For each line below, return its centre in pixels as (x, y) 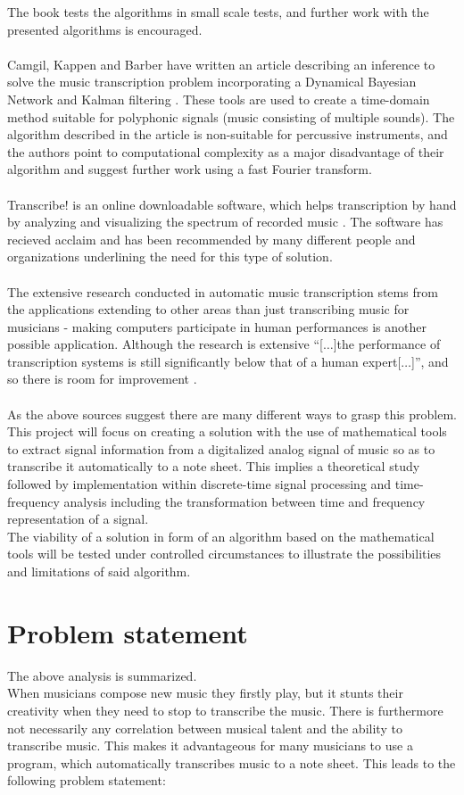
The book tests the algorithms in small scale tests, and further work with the (218, 12)
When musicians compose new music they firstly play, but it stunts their (205, 693)
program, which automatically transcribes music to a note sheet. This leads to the (232, 762)
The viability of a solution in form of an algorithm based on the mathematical (221, 536)
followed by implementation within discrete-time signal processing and (199, 484)
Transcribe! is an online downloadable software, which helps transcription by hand (232, 204)
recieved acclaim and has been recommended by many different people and (211, 239)
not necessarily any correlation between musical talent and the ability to (205, 728)
